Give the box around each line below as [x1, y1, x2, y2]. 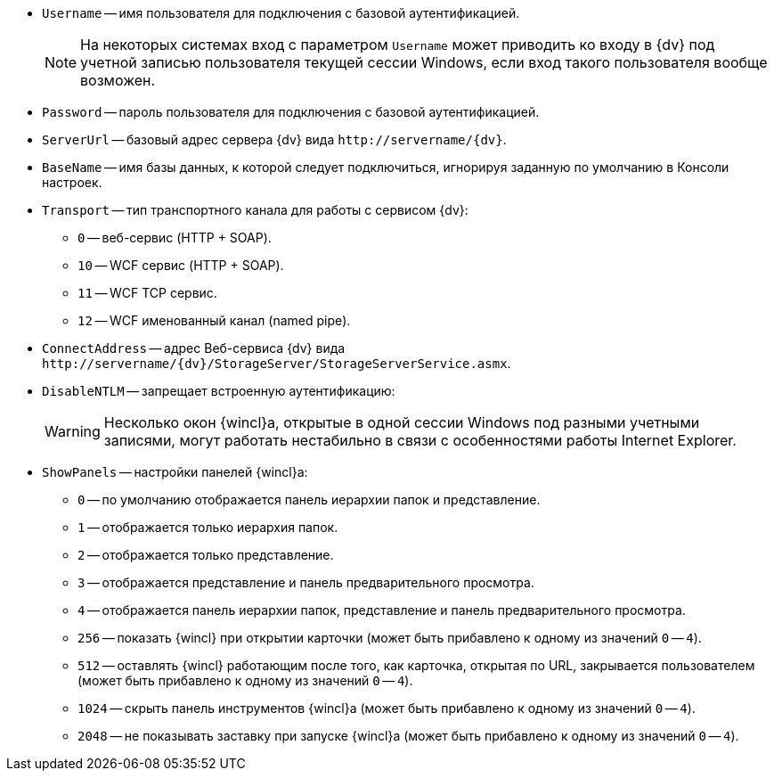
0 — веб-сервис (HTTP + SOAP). [77, 230, 272, 245]
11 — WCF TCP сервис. [77, 285, 217, 300]
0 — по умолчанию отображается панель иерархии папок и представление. [77, 492, 541, 507]
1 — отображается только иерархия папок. [77, 520, 338, 535]
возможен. [80, 71, 156, 89]
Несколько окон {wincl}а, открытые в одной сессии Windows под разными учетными [103, 414, 700, 431]
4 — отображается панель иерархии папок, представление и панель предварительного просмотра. [77, 602, 686, 618]
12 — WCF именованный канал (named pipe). [77, 313, 351, 328]
